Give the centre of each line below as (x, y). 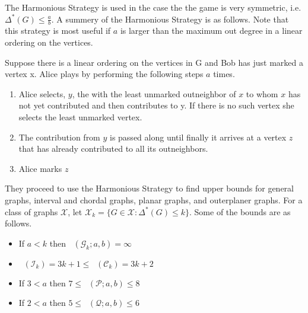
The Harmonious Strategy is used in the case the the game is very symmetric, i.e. (153, 7)
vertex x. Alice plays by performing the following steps (104, 74)
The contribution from (59, 137)
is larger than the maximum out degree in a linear (211, 31)
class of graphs (31, 211)
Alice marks (40, 168)
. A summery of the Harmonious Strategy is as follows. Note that (170, 19)
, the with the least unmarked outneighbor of (154, 93)
